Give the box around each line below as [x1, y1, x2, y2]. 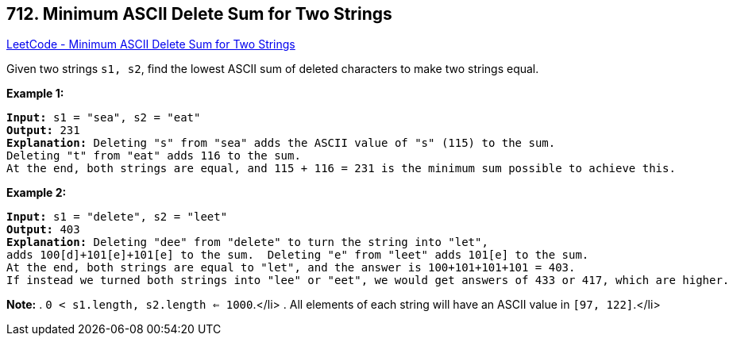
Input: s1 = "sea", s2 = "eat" [6, 111, 201, 125]
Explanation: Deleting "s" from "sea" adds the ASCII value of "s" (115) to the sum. [6, 136, 556, 150]
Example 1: [6, 86, 64, 101]
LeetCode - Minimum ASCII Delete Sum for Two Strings [6, 37, 295, 52]
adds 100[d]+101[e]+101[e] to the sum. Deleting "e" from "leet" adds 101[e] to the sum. [6, 248, 589, 262]
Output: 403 [6, 223, 80, 236]
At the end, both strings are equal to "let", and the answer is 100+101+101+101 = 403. [6, 261, 576, 275]
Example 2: [6, 186, 67, 200]
